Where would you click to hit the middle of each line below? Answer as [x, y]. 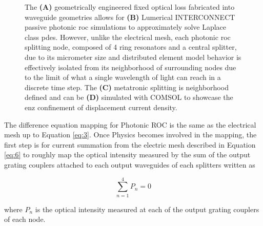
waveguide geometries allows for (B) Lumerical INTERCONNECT [130, 17]
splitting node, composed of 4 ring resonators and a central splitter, [131, 47]
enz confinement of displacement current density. [101, 107]
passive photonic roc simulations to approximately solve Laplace [126, 27]
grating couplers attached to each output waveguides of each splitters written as [130, 164]
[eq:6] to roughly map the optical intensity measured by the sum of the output [127, 155]
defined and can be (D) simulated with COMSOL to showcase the [129, 97]
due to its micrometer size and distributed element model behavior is [133, 57]
